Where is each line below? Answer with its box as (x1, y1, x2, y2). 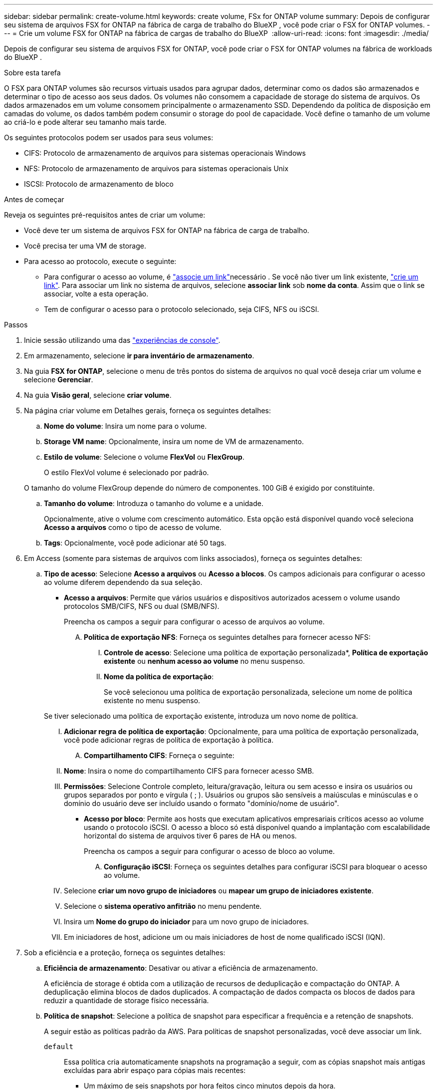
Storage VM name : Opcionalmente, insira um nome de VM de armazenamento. (44, 437, 304, 446)
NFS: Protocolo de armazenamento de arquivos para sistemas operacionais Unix (24, 164, 289, 173)
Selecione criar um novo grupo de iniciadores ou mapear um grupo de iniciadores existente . (64, 886, 374, 895)
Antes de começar (4, 195, 64, 204)
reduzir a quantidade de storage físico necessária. (44, 996, 209, 1005)
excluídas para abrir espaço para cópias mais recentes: (64, 1066, 246, 1075)
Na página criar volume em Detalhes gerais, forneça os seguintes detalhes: (24, 406, 271, 415)
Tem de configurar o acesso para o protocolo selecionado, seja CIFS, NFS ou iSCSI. (44, 305, 319, 313)
